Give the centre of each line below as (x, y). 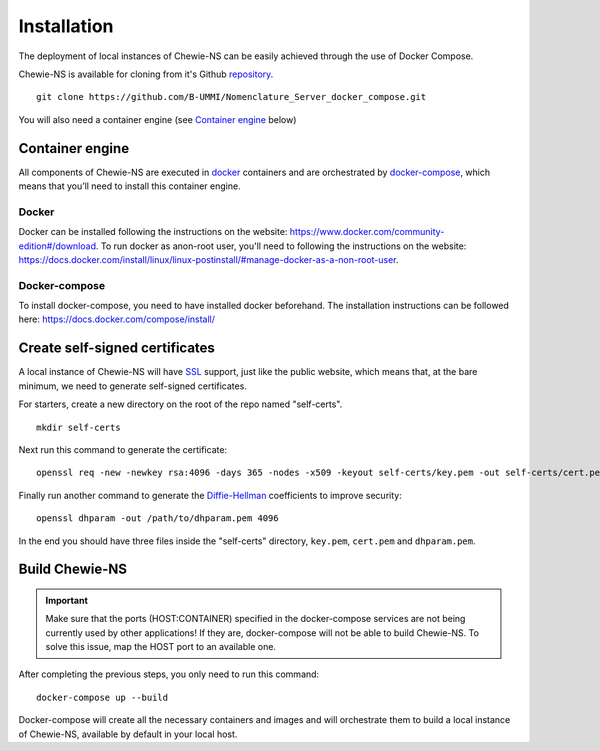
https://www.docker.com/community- (367, 232)
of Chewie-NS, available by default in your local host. (128, 734)
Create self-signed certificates (116, 348)
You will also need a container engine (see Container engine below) (157, 119)
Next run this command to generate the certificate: (123, 449)
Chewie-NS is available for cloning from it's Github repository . (146, 74)
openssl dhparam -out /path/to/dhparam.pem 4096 (157, 518)
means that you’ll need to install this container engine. (129, 186)
